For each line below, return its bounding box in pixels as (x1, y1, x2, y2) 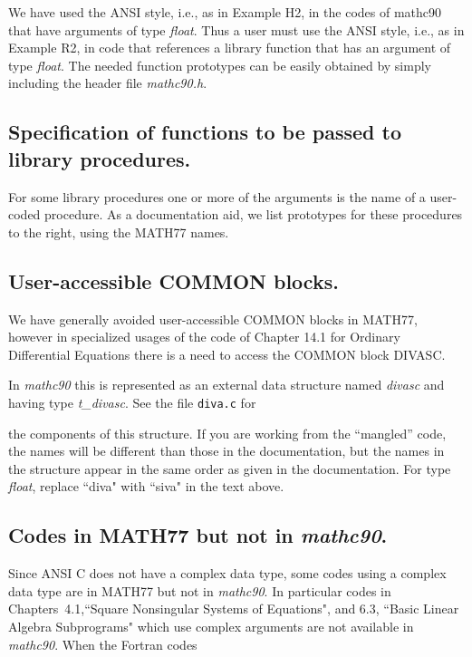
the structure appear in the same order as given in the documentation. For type (8, 459, 451, 478)
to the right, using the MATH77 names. (8, 222, 229, 241)
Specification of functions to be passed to (8, 118, 402, 146)
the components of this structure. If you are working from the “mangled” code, (8, 423, 447, 442)
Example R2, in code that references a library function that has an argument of (8, 38, 451, 57)
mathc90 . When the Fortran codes (8, 634, 197, 653)
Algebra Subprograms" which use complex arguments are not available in (8, 616, 414, 635)
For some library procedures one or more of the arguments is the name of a (8, 187, 426, 206)
